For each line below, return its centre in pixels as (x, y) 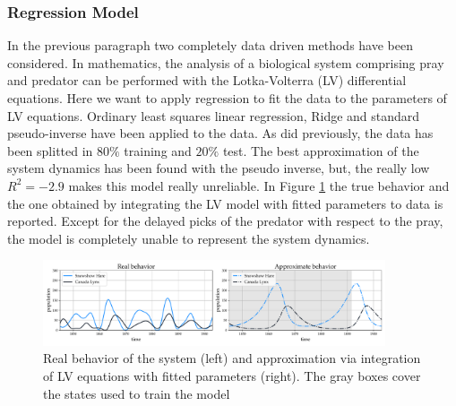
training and (158, 150)
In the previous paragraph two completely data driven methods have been (210, 45)
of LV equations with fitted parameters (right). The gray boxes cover (232, 375)
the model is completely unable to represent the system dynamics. (189, 238)
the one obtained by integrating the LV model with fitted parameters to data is (225, 203)
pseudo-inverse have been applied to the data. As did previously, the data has (220, 133)
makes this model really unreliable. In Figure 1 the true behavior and (259, 185)
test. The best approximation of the (321, 150)
